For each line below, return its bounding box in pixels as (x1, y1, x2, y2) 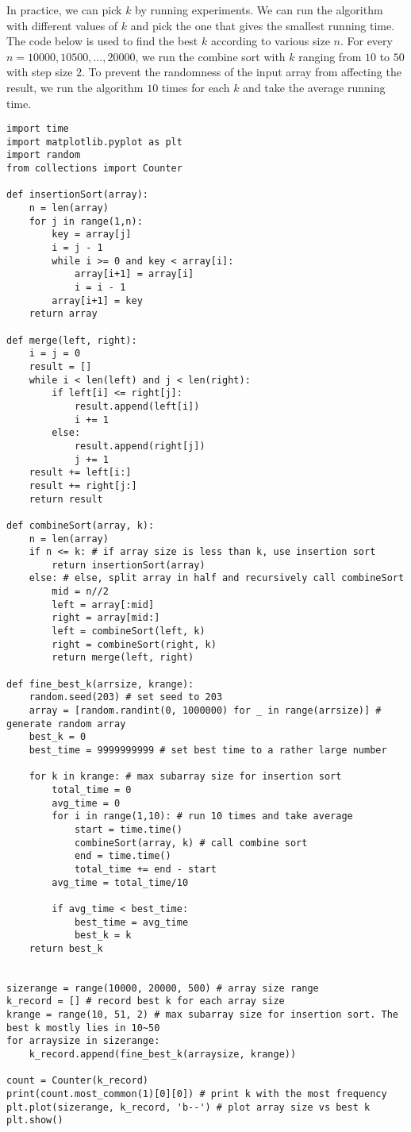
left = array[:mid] (52, 599, 155, 610)
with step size (6, 64, 73, 80)
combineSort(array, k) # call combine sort (74, 837, 308, 849)
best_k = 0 (29, 731, 86, 743)
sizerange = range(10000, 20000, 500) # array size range (6, 982, 319, 994)
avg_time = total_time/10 (52, 876, 189, 888)
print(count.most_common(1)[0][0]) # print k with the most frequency (6, 1088, 387, 1100)
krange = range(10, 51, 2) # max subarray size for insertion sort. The (6, 1009, 398, 1021)
